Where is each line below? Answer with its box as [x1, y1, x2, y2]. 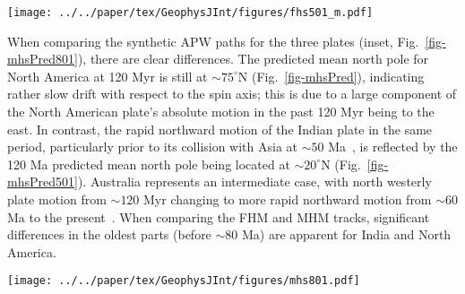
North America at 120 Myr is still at [7, 66, 208, 85]
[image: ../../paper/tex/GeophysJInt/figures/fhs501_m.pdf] [7, 6, 374, 19]
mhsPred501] [7, 172, 78, 191]
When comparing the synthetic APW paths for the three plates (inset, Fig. [7, 31, 419, 50]
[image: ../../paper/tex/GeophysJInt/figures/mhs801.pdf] [7, 274, 360, 288]
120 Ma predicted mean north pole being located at [7, 154, 290, 173]
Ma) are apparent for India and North [241, 225, 452, 244]
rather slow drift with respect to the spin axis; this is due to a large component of [7, 84, 457, 103]
